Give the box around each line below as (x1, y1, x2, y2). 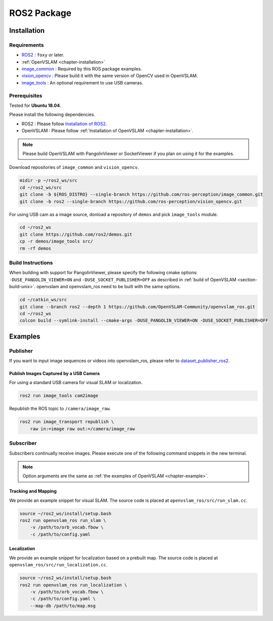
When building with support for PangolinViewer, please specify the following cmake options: (9, 270, 198, 276)
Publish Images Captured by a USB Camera (9, 371, 100, 377)
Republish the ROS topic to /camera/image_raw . (9, 405, 111, 412)
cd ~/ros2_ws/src (19, 184, 62, 190)
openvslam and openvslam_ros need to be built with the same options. (36, 284, 181, 290)
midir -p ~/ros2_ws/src (19, 178, 78, 183)
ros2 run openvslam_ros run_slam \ (19, 518, 106, 524)
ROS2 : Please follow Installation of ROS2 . (21, 121, 107, 127)
